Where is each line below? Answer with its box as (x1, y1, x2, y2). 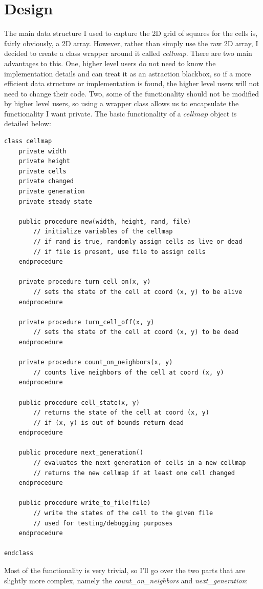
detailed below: (4, 118, 51, 129)
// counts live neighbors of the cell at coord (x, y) (33, 368, 224, 376)
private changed (18, 178, 74, 185)
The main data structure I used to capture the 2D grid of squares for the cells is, (4, 28, 258, 38)
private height (18, 158, 70, 165)
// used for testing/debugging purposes (33, 519, 173, 527)
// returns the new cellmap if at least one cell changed (33, 469, 235, 477)
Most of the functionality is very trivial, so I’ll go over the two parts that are (4, 565, 245, 575)
